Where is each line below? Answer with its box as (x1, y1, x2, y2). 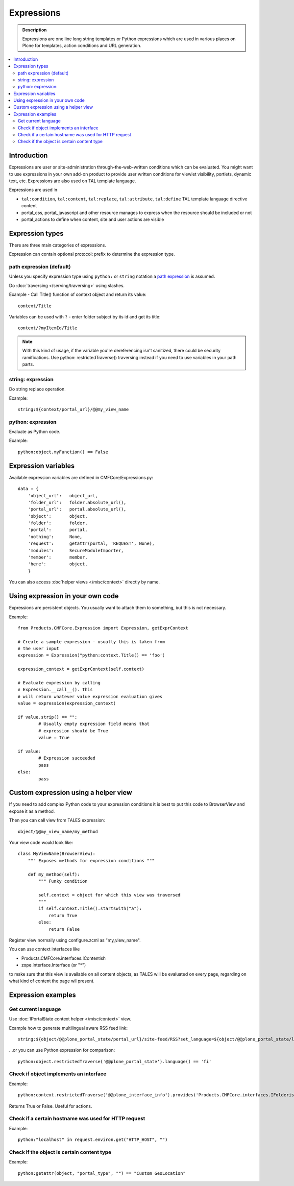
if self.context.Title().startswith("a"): (38, 906, 142, 911)
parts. (22, 362, 34, 367)
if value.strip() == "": (18, 714, 77, 720)
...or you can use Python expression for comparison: (9, 1047, 115, 1053)
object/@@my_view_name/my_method (18, 828, 98, 834)
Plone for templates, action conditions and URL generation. (22, 43, 142, 48)
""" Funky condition (38, 878, 88, 884)
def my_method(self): (27, 871, 80, 877)
